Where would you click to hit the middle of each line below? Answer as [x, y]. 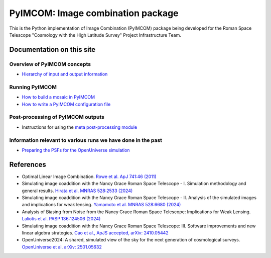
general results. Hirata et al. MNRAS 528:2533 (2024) [77, 191]
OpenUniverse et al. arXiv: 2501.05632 [62, 247]
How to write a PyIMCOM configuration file [66, 104]
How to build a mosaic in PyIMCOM [58, 97]
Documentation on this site [52, 50]
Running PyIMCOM [33, 87]
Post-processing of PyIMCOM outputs [57, 117]
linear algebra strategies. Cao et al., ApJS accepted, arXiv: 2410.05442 [95, 233]
